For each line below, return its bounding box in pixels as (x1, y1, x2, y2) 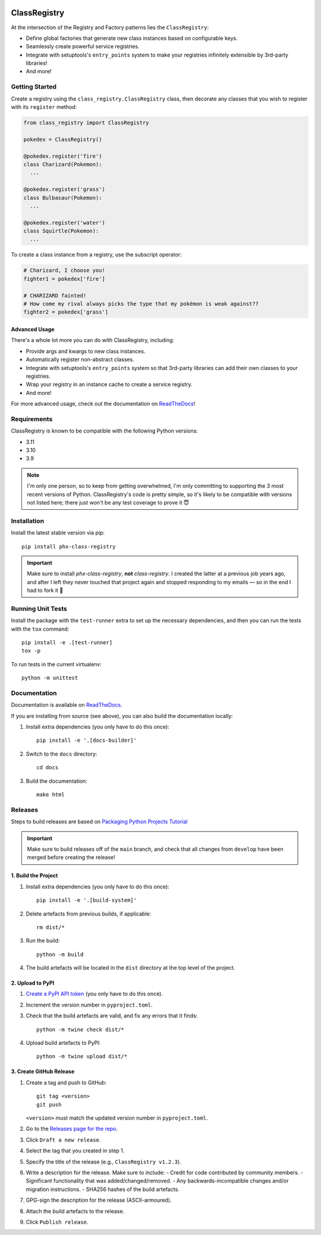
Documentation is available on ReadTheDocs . (11, 701, 122, 709)
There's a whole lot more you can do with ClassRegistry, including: (11, 337, 175, 344)
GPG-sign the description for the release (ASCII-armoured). (26, 1196, 172, 1204)
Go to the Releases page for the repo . (26, 1125, 118, 1133)
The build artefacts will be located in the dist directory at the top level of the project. (26, 964, 235, 971)
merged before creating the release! (27, 854, 116, 861)
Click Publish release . (26, 1218, 89, 1225)
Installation (11, 516, 45, 525)
